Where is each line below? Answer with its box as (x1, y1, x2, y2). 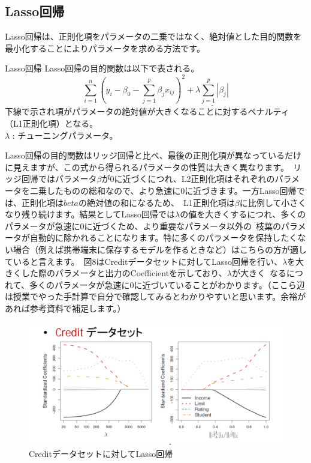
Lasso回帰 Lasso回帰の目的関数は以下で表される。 (5, 62, 200, 74)
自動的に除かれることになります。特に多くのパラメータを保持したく (29, 231, 298, 244)
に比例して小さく (239, 196, 307, 208)
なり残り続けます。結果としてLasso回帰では (5, 208, 175, 220)
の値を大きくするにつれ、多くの (180, 208, 306, 220)
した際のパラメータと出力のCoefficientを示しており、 (21, 267, 227, 279)
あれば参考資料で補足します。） (5, 301, 126, 314)
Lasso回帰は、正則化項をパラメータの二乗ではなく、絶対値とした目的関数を (5, 30, 302, 43)
